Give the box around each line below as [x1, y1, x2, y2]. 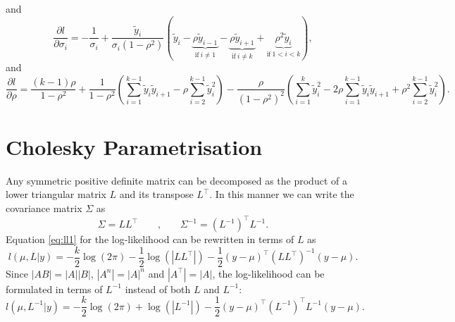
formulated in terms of [6, 281, 103, 296]
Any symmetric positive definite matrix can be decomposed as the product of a [6, 173, 347, 187]
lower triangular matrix [6, 187, 106, 202]
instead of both [125, 281, 191, 296]
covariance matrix [6, 200, 82, 215]
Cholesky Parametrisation [6, 132, 263, 161]
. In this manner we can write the [209, 187, 354, 202]
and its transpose [119, 187, 194, 202]
